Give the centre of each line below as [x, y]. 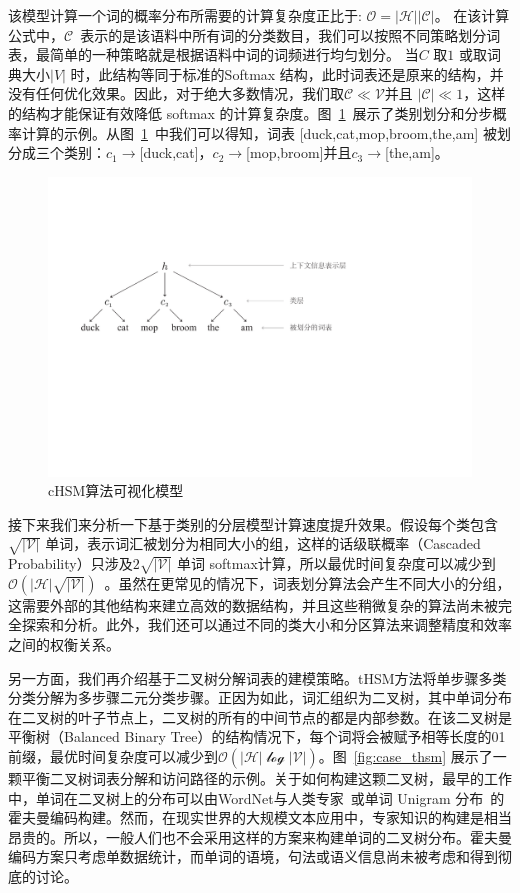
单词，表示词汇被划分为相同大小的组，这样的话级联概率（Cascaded [263, 543]
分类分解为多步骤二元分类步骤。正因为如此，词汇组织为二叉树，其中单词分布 [260, 697]
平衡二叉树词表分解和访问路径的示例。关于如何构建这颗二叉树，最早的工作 [266, 778]
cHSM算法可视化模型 [116, 490]
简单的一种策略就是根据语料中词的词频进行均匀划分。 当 [234, 54]
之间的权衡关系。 [64, 644]
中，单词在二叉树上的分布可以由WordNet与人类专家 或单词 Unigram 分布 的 [256, 797]
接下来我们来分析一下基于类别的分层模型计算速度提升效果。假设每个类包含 [253, 523]
